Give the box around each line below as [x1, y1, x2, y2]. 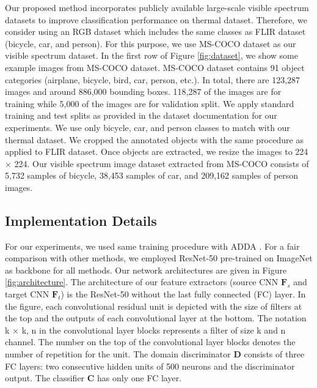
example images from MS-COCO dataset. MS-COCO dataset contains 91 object [5, 61, 305, 73]
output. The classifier [5, 371, 85, 384]
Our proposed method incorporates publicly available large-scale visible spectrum [5, 1, 309, 13]
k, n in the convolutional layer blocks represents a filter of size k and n [21, 323, 286, 336]
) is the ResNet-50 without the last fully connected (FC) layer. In [60, 288, 306, 300]
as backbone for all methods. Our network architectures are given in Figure [5, 263, 287, 276]
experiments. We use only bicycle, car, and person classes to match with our [5, 121, 290, 133]
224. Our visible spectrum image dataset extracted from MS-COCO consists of [14, 157, 309, 170]
